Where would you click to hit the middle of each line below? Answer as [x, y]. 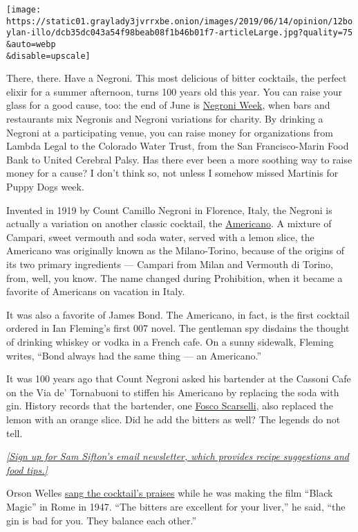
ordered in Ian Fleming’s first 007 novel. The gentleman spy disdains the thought [178, 328]
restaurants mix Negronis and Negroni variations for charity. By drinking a [165, 119]
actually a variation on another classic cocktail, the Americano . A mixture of [169, 223]
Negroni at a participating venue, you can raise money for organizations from [170, 132]
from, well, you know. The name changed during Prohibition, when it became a [175, 277]
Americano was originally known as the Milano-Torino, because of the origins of [175, 250]
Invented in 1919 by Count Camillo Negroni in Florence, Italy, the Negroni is [169, 210]
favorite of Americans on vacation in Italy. [96, 291]
